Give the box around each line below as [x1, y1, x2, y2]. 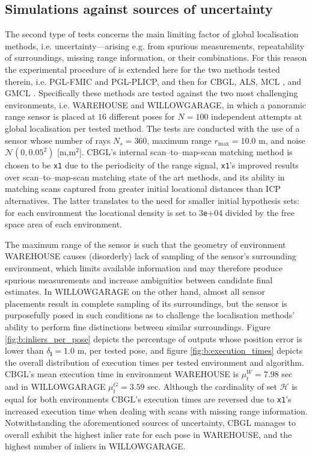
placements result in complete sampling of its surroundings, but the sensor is [5, 297, 287, 309]
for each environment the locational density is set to [5, 206, 197, 218]
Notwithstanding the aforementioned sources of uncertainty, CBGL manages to [5, 416, 296, 429]
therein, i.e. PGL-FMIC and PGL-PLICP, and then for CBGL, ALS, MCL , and [5, 75, 302, 87]
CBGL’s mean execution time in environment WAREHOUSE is [5, 368, 239, 380]
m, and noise [258, 134, 305, 146]
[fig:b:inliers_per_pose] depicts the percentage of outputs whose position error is [5, 332, 302, 345]
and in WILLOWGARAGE [5, 380, 106, 393]
